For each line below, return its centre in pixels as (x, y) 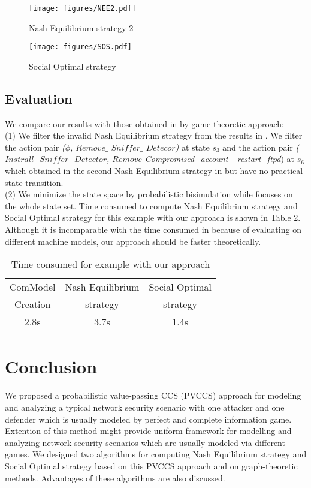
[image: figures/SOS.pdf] (80, 47)
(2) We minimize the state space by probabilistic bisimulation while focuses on (149, 194)
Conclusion (51, 366)
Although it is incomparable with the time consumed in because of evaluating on (153, 230)
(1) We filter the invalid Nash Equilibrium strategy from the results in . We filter (154, 135)
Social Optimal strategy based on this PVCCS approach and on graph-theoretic (151, 465)
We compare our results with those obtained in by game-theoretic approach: (144, 123)
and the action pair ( (261, 147)
